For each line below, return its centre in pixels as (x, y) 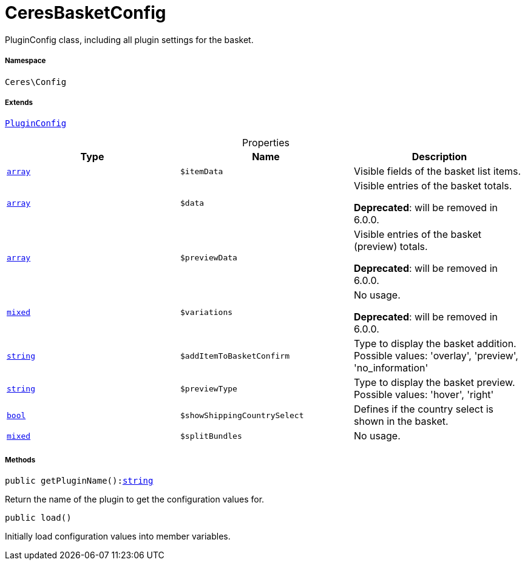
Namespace (25, 61)
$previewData (208, 257)
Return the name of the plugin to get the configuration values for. (135, 499)
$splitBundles (211, 436)
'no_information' (391, 368)
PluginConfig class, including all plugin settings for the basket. (129, 39)
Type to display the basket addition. (435, 344)
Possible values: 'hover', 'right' (424, 395)
